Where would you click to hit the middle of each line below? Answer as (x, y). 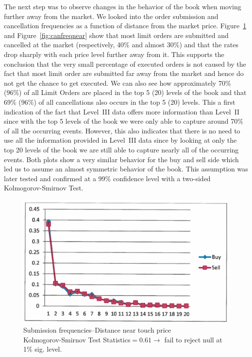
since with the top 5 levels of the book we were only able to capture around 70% (124, 121)
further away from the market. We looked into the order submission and (111, 16)
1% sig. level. (43, 349)
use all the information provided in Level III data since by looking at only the (120, 140)
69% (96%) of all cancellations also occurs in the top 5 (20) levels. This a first (120, 102)
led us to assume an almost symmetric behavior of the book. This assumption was (126, 169)
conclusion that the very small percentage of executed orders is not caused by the (125, 64)
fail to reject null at (193, 339)
